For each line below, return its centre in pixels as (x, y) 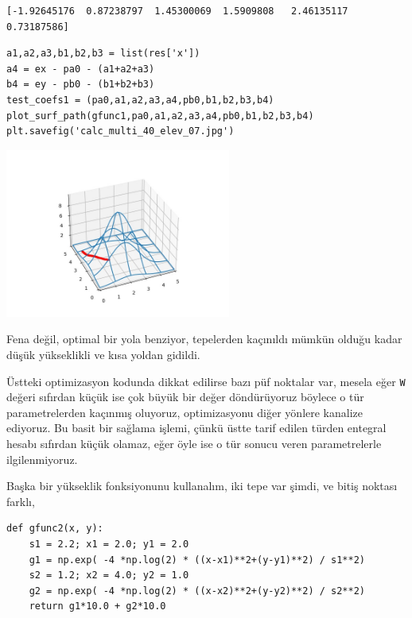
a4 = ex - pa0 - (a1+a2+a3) (81, 69)
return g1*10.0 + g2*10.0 (97, 606)
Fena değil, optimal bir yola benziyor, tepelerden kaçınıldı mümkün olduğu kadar (204, 339)
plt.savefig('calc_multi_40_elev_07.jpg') (120, 131)
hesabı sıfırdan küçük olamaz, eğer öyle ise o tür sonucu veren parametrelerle (194, 443)
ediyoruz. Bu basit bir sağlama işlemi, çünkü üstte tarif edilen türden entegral (196, 428)
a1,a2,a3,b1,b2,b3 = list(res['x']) (103, 54)
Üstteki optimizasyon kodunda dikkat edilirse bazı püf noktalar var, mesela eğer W (206, 381)
